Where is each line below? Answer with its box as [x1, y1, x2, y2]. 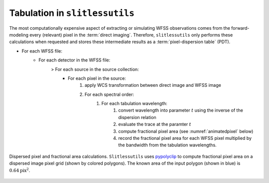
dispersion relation [118, 114, 156, 120]
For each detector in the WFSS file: [38, 57, 111, 63]
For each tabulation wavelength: [101, 101, 168, 107]
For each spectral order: [85, 91, 134, 97]
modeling [9, 32, 29, 38]
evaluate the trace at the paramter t [118, 122, 191, 127]
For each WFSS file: [21, 48, 62, 54]
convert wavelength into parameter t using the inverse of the [118, 107, 244, 114]
